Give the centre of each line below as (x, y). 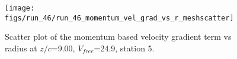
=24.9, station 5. (124, 48)
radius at (21, 48)
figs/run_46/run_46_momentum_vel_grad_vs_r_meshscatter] (119, 18)
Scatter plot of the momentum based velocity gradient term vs (118, 37)
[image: (20, 8)
